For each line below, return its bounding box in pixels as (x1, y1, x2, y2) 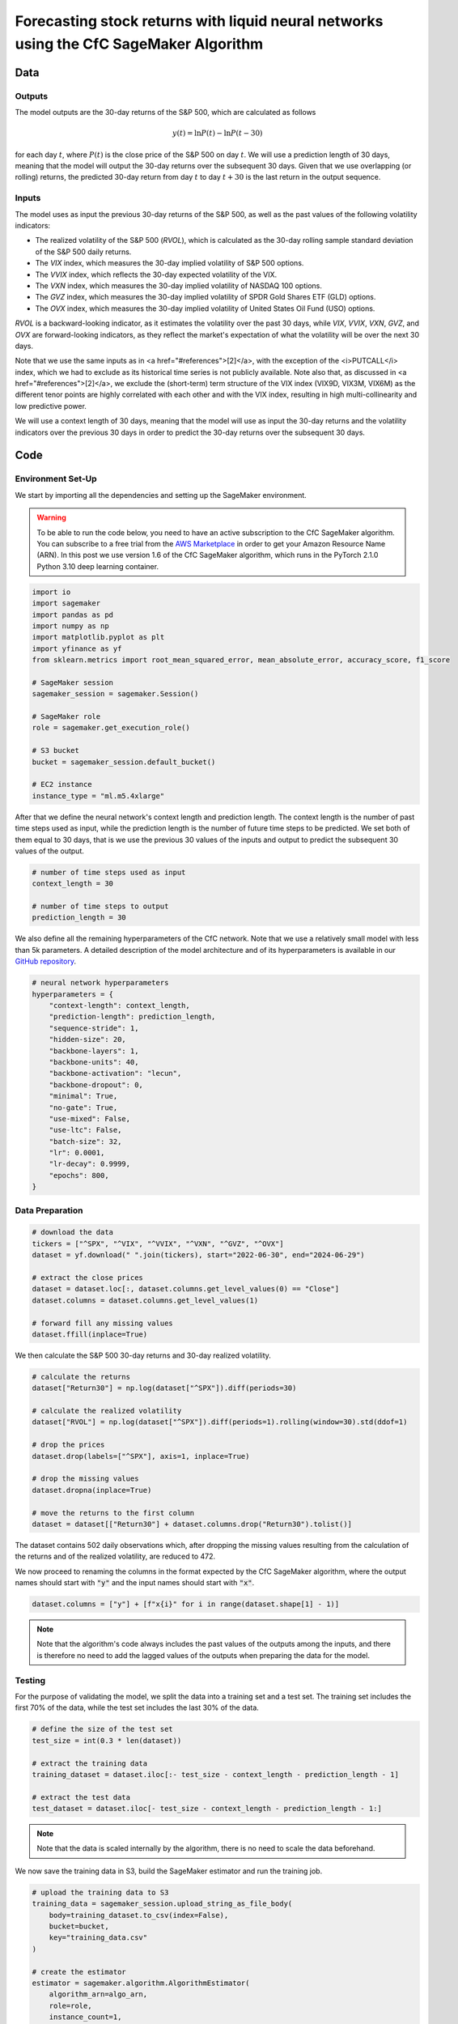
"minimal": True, (49, 1091, 118, 1101)
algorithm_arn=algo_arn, (49, 1990, 148, 1999)
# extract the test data (32, 1792, 131, 1801)
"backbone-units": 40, (49, 1057, 139, 1066)
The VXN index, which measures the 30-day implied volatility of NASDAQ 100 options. (35, 280, 323, 291)
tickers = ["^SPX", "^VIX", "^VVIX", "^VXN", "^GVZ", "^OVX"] (32, 1239, 284, 1248)
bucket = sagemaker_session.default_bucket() (32, 757, 216, 767)
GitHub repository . (15, 956, 77, 967)
